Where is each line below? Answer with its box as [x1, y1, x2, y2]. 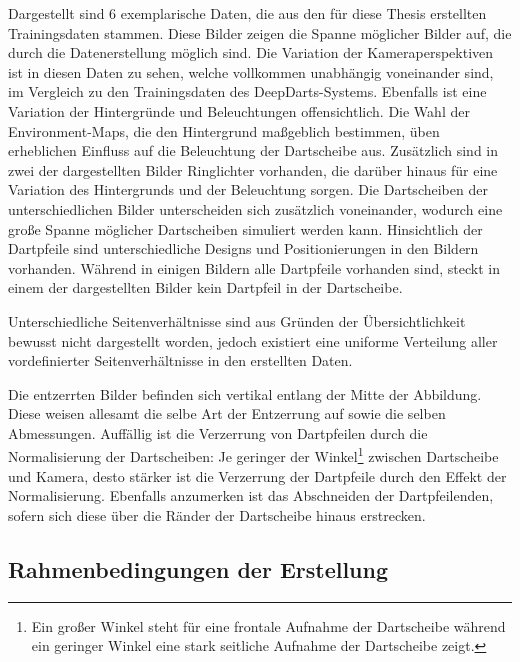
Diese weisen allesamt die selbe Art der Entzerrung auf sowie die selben [8, 403, 446, 424]
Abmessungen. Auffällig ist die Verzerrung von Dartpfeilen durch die [8, 422, 428, 443]
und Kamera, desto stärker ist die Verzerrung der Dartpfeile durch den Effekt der [8, 465, 507, 486]
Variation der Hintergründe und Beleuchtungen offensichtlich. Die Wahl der [8, 100, 470, 121]
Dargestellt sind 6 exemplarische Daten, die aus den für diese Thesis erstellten [8, 3, 487, 23]
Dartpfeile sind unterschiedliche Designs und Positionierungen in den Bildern [8, 238, 479, 259]
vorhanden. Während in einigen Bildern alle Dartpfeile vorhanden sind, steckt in [8, 257, 500, 278]
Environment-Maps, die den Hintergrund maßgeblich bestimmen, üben [8, 120, 440, 141]
